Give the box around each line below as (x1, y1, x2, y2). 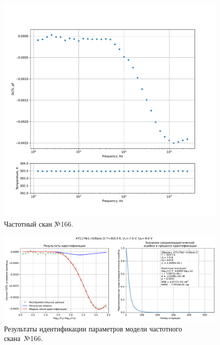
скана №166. (4, 333, 43, 343)
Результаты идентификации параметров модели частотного (4, 323, 182, 333)
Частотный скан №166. (4, 218, 73, 229)
